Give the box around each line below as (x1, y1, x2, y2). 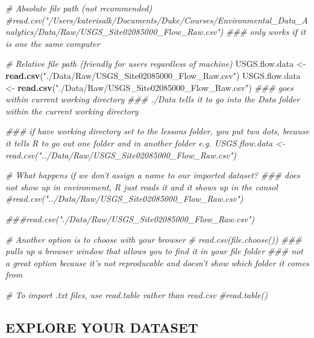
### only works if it (226, 25, 306, 38)
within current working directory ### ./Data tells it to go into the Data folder (5, 93, 300, 105)
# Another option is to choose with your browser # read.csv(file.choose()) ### (5, 233, 302, 245)
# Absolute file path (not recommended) (5, 2, 152, 14)
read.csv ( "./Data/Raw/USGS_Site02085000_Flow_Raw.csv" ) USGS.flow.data (5, 69, 301, 81)
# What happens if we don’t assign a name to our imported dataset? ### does (5, 169, 300, 181)
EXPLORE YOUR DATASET (5, 318, 198, 336)
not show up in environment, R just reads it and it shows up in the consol (5, 180, 278, 193)
